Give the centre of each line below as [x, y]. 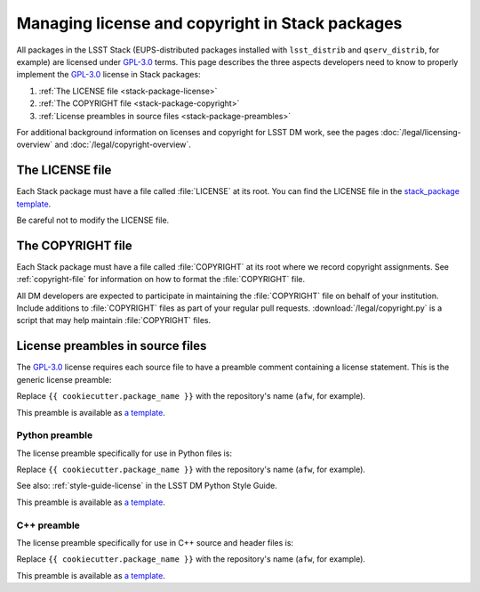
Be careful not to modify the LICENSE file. [93, 220]
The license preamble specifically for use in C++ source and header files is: [155, 542]
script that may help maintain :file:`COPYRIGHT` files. [114, 320]
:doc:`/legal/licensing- [421, 132]
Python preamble [55, 435]
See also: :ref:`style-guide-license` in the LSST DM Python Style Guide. [147, 486]
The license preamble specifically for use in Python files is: [124, 453]
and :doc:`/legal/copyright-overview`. [123, 145]
